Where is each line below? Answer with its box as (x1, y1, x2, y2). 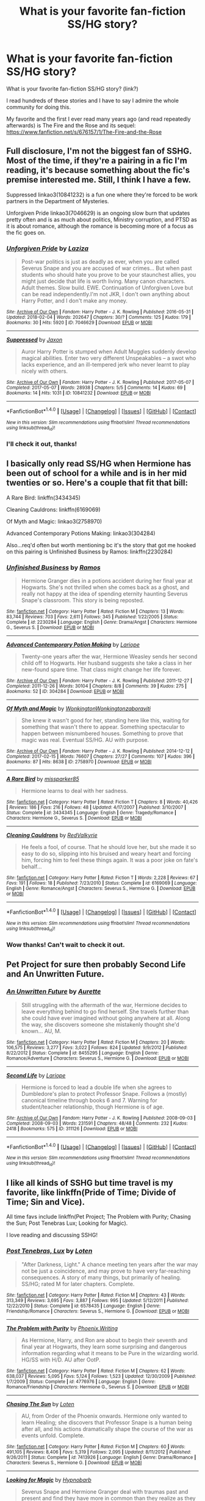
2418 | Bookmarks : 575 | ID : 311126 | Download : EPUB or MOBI (6, 1125, 138, 1132)
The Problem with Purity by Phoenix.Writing (6, 1324, 118, 1332)
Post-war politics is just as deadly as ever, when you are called (21, 258, 179, 266)
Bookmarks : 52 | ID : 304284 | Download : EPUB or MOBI (6, 689, 124, 695)
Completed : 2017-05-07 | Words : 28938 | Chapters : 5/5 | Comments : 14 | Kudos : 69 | (6, 384, 186, 391)
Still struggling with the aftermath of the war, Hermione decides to (21, 1001, 187, 1008)
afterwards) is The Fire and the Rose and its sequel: (6, 121, 136, 129)
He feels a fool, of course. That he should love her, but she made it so (21, 844, 196, 851)
